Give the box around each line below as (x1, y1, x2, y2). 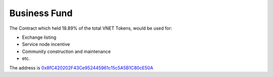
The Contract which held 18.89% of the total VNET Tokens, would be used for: (9, 25, 172, 31)
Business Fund (9, 8, 73, 19)
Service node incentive (22, 41, 70, 47)
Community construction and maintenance (22, 48, 111, 54)
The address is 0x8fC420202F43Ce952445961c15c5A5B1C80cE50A (9, 64, 154, 70)
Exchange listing (22, 34, 57, 40)
